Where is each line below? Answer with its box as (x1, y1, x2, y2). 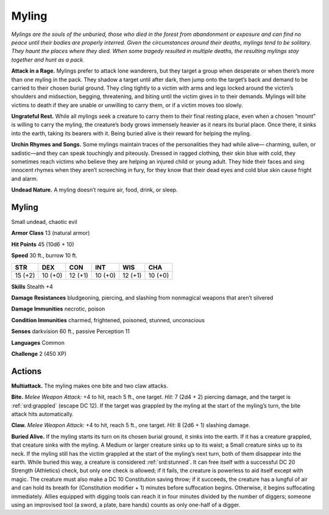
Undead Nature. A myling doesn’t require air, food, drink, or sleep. (11, 186, 178, 193)
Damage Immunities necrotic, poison (11, 305, 105, 312)
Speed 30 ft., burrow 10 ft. (11, 252, 77, 259)
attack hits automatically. (11, 411, 74, 418)
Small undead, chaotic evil (11, 218, 77, 226)
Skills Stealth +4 (11, 283, 53, 290)
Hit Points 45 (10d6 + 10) (11, 240, 74, 248)
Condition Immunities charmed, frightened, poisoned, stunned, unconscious (11, 316, 205, 323)
